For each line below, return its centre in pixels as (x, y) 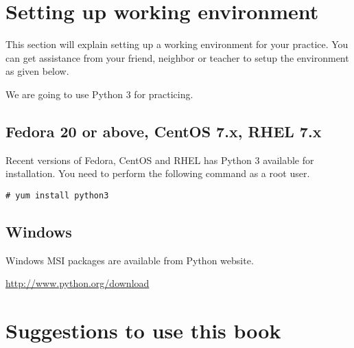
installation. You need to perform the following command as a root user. (158, 173)
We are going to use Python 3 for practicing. (99, 94)
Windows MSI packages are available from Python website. (130, 260)
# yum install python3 (57, 195)
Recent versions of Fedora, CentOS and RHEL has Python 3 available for (160, 160)
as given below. (37, 71)
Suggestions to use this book (143, 330)
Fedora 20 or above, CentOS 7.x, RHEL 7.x (164, 131)
